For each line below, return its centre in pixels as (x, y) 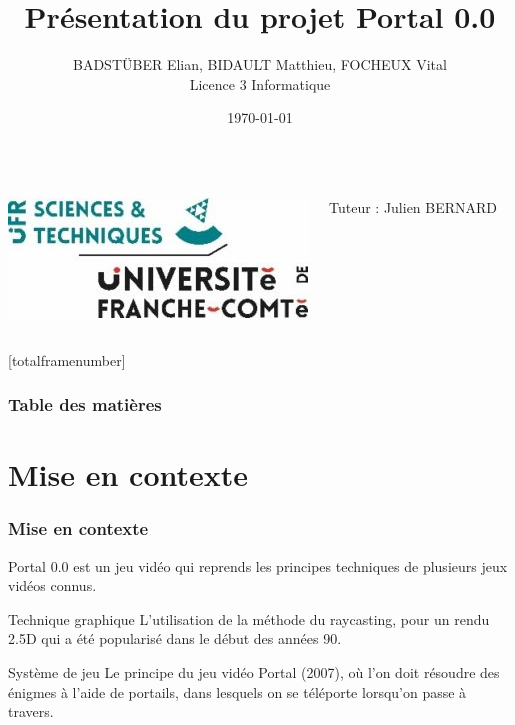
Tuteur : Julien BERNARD (413, 206)
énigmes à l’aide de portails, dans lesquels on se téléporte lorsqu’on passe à (237, 691)
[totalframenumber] (67, 359)
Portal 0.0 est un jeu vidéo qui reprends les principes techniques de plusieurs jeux (258, 565)
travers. (31, 711)
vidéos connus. (52, 585)
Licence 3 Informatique (260, 83)
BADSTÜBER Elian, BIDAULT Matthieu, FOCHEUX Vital (260, 64)
